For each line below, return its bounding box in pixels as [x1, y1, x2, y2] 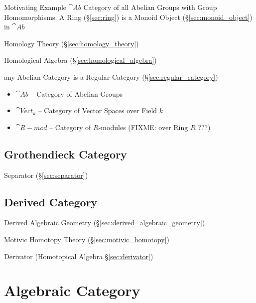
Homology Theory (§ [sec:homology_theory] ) [4, 38, 139, 48]
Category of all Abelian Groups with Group [83, 2, 217, 12]
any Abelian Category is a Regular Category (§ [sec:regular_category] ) [4, 71, 218, 82]
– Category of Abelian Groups [30, 88, 123, 99]
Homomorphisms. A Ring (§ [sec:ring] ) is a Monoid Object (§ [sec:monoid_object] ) [4, 11, 253, 22]
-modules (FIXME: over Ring [98, 122, 188, 132]
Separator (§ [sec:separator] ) [4, 169, 88, 180]
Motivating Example [4, 2, 67, 12]
